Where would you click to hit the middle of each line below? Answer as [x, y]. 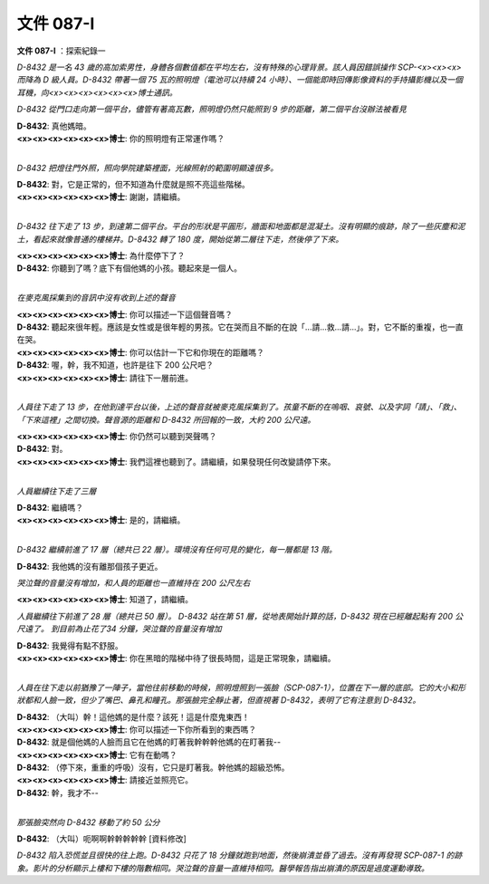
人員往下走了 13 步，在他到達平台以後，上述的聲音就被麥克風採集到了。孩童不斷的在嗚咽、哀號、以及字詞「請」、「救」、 [239, 407]
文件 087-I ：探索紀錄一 [61, 51]
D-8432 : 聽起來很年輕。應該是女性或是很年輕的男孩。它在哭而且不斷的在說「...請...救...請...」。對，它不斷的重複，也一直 [240, 327]
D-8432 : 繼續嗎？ [50, 508]
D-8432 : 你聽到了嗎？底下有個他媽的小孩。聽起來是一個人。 [129, 268]
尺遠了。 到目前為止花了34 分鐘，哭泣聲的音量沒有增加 [119, 629]
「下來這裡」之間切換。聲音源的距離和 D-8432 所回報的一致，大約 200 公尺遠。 [166, 419]
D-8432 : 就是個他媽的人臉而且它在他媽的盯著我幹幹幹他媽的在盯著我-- [149, 742]
